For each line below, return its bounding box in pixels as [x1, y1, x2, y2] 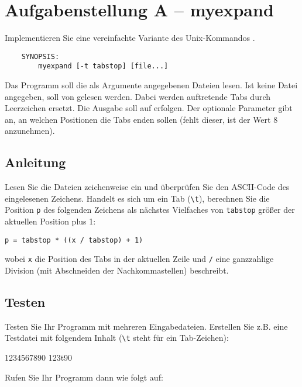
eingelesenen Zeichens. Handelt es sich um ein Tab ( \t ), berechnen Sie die [5, 192, 270, 204]
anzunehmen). [5, 125, 55, 137]
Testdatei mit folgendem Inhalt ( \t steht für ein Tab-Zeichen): [5, 331, 229, 344]
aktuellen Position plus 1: [5, 215, 96, 227]
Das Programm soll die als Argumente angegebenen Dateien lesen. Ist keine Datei [5, 79, 298, 91]
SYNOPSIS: [21, 52, 60, 61]
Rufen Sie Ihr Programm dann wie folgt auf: [5, 371, 163, 383]
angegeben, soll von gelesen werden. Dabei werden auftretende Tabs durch [5, 90, 271, 102]
